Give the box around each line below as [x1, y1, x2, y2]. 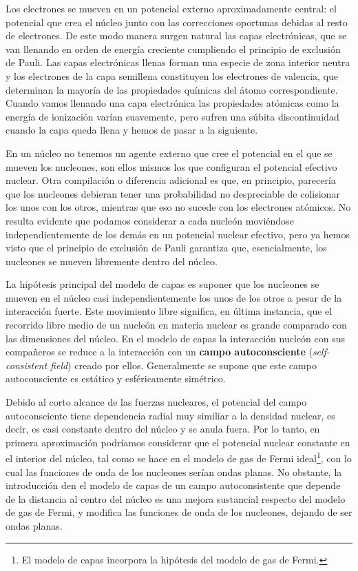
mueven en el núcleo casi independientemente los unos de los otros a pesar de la [6, 290, 342, 304]
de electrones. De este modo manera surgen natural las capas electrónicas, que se [6, 28, 347, 43]
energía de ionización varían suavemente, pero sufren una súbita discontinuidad [6, 109, 339, 123]
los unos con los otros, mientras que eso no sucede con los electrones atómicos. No [6, 200, 351, 214]
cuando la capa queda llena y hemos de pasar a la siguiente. [6, 123, 258, 137]
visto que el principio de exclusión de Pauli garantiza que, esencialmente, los [6, 240, 327, 255]
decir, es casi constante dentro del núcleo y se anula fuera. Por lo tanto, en [6, 422, 320, 436]
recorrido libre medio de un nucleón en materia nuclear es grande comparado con [6, 318, 347, 332]
